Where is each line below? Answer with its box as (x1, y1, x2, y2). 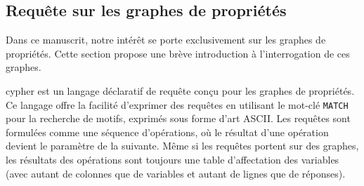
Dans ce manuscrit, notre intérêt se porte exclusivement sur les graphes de (6, 32, 326, 47)
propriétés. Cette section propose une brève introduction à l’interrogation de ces (6, 46, 350, 60)
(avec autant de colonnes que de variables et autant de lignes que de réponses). (6, 166, 346, 180)
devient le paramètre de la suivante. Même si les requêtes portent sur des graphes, (6, 138, 359, 153)
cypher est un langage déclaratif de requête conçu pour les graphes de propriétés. (6, 83, 355, 98)
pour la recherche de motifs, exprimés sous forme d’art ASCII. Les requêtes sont (6, 111, 351, 126)
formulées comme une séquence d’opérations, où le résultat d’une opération (6, 124, 329, 139)
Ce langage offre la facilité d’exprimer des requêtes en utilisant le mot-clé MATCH (6, 97, 349, 112)
